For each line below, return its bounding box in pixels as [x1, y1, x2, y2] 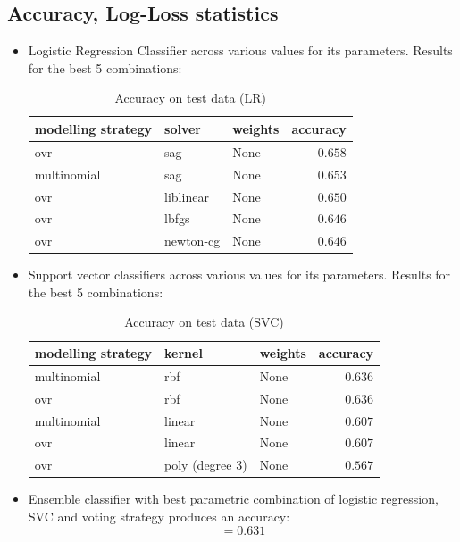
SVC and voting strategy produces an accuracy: [28, 506, 290, 525]
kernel [164, 344, 203, 363]
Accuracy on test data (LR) [114, 88, 267, 107]
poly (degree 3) [164, 455, 247, 474]
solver [164, 119, 201, 138]
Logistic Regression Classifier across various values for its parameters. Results [28, 41, 453, 60]
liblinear [164, 187, 209, 205]
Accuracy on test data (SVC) [124, 313, 284, 331]
